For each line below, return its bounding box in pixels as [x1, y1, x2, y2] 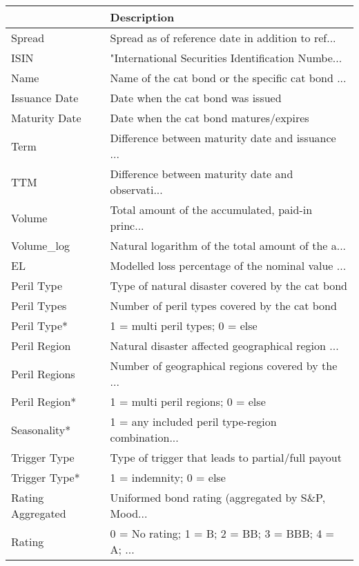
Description [110, 9, 175, 25]
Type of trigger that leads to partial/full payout [110, 449, 342, 465]
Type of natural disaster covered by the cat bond [110, 277, 348, 293]
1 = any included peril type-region [110, 413, 277, 429]
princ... [110, 217, 144, 233]
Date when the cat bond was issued [110, 90, 282, 106]
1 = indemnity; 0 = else [110, 469, 226, 485]
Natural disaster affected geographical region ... [110, 338, 339, 353]
